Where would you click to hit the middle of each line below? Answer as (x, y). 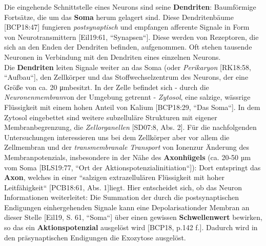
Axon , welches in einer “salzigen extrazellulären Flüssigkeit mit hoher (114, 177)
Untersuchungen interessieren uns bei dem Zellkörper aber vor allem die (117, 137)
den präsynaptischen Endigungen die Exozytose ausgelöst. (95, 237)
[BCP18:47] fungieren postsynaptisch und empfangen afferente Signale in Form (127, 27)
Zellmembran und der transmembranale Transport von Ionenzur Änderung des (127, 147)
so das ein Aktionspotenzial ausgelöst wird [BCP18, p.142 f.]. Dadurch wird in (131, 227)
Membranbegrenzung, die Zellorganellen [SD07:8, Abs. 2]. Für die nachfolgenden (130, 127)
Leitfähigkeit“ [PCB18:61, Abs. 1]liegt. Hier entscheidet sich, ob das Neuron (123, 187)
